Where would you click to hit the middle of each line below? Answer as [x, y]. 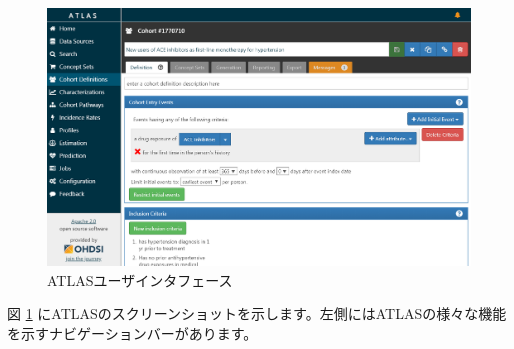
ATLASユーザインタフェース [140, 279]
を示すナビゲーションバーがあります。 [132, 332]
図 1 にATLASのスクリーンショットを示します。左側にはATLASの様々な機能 [257, 313]
